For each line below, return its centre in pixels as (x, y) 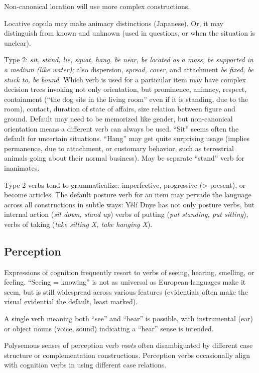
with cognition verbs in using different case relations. (85, 365)
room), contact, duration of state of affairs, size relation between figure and (120, 109)
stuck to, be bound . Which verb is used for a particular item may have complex (125, 79)
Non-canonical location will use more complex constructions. (97, 6)
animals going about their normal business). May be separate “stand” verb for (124, 158)
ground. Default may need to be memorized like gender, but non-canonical (118, 118)
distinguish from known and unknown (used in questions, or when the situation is (130, 33)
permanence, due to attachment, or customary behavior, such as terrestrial (119, 148)
